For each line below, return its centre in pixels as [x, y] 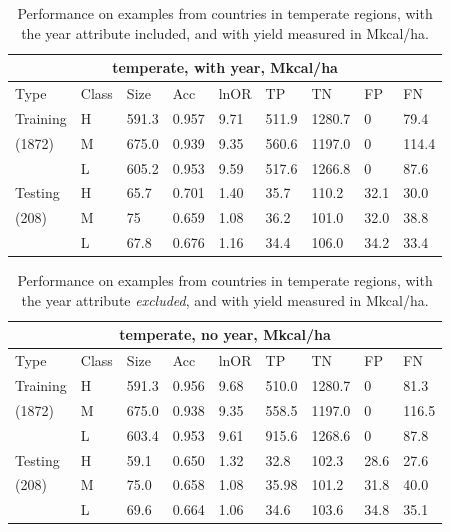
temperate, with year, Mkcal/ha [225, 67]
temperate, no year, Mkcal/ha [225, 334]
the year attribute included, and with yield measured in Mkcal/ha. [225, 32]
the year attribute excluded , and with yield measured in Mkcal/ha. [225, 299]
